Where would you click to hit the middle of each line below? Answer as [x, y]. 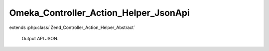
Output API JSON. [40, 38]
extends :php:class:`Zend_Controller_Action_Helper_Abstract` [72, 27]
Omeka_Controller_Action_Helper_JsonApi [100, 13]
